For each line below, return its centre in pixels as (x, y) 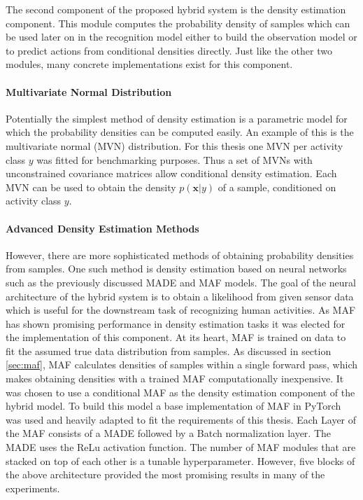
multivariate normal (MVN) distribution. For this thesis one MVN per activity (175, 145)
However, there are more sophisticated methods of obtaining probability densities (180, 255)
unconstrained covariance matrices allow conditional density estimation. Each (171, 173)
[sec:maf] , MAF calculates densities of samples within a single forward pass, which (181, 364)
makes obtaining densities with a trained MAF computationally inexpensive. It (175, 379)
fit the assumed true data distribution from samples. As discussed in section (169, 350)
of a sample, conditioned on (277, 187)
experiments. (33, 488)
